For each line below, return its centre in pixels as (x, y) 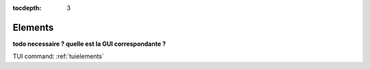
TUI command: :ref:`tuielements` (58, 56)
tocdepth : (27, 8)
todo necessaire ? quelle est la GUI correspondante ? (89, 44)
